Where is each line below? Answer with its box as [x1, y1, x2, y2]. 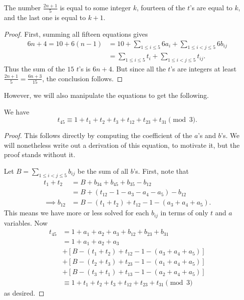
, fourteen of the [136, 2, 185, 12]
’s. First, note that [133, 166, 189, 176]
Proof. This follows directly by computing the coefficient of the [4, 130, 192, 140]
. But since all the [112, 64, 166, 74]
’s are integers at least [170, 64, 237, 74]
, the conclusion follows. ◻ [42, 73, 123, 83]
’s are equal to [190, 2, 233, 12]
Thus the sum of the [4, 64, 65, 74]
